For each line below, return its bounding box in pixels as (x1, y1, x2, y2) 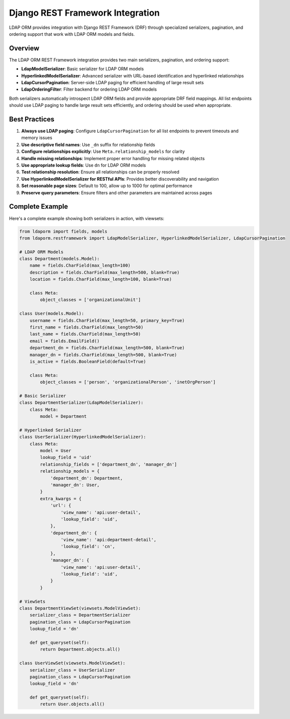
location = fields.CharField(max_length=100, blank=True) (29, 277, 172, 282)
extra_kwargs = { (40, 496, 82, 502)
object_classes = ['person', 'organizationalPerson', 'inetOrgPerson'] (40, 380, 216, 385)
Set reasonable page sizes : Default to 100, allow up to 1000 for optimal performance (21, 183, 193, 189)
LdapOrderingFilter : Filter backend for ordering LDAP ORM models (21, 86, 157, 93)
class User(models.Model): (19, 311, 84, 316)
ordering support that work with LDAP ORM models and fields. (9, 31, 135, 37)
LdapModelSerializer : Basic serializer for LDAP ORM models (21, 66, 144, 72)
